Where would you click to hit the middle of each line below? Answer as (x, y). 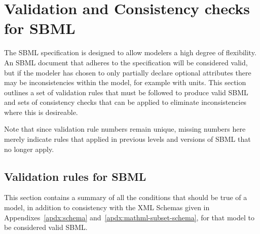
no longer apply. (29, 149)
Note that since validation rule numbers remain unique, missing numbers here (125, 129)
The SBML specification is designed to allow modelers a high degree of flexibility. (130, 52)
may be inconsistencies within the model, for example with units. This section (125, 82)
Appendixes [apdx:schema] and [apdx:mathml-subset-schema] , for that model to (129, 217)
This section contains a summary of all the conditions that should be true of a (126, 197)
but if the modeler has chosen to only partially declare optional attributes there (128, 72)
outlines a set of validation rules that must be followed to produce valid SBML (126, 92)
